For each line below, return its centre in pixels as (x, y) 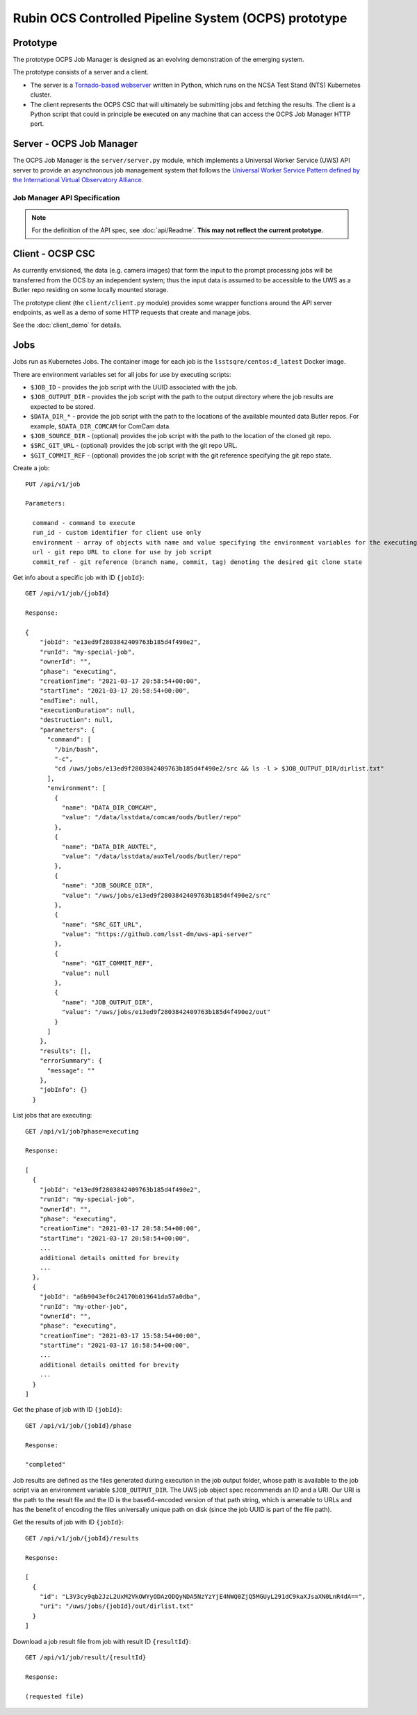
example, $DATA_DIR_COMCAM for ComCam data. (101, 426)
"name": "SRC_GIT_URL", (102, 924)
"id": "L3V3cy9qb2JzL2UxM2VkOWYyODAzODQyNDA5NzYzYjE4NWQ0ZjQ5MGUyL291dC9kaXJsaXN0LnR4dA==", (203, 1597)
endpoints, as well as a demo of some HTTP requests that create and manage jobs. (132, 312)
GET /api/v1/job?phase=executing (82, 1131)
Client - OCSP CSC (54, 254)
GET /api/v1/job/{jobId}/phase (79, 1425)
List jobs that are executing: (52, 1116)
